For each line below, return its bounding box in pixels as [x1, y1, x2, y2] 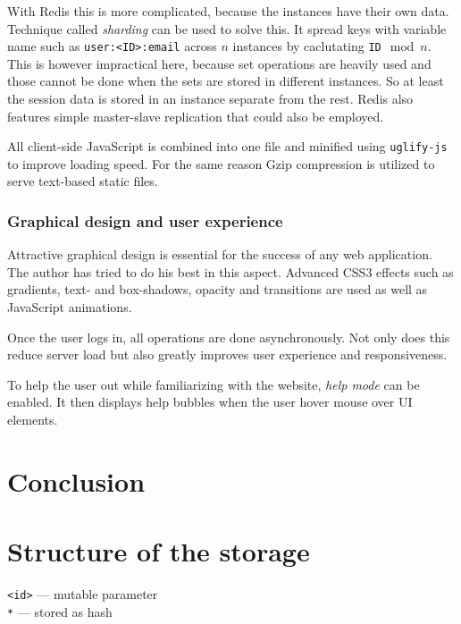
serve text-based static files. [7, 172, 158, 190]
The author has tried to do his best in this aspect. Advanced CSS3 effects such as [7, 262, 454, 281]
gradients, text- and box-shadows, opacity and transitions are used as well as [7, 280, 428, 299]
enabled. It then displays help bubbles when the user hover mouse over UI [7, 392, 413, 411]
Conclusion [7, 462, 146, 499]
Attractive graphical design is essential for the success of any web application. [7, 245, 432, 264]
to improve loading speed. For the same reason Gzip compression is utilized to [7, 154, 435, 173]
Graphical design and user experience [7, 209, 283, 232]
